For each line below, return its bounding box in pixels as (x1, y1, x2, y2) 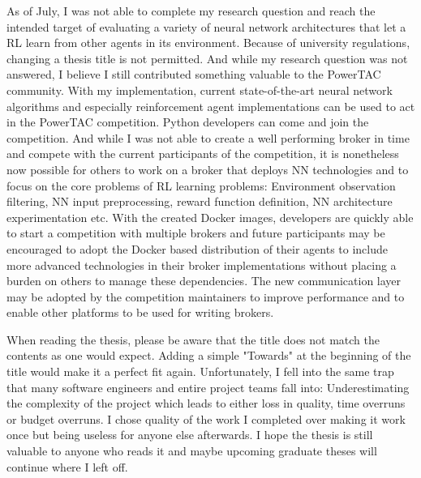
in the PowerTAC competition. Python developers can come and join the (6, 113, 369, 130)
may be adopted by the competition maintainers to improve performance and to (6, 288, 405, 305)
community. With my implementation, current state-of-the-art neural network (6, 81, 393, 98)
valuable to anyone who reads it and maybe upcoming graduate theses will (6, 442, 377, 459)
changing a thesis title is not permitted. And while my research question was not (6, 49, 408, 66)
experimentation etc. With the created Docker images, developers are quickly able (6, 208, 414, 225)
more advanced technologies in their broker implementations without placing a (6, 256, 397, 273)
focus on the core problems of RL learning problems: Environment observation (6, 177, 396, 194)
